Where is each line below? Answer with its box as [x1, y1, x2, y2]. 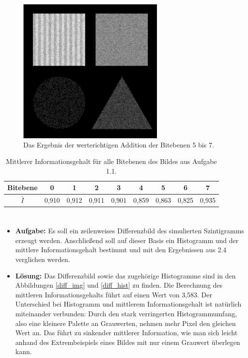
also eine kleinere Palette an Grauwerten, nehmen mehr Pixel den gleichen [15, 318, 236, 328]
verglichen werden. [15, 254, 70, 264]
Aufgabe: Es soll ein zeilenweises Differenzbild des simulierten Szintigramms [15, 226, 244, 236]
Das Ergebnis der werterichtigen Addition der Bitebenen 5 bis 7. [23, 140, 214, 150]
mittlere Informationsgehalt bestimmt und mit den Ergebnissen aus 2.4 [15, 244, 227, 255]
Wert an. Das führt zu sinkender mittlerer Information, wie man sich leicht [15, 327, 238, 338]
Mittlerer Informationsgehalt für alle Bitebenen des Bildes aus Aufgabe [6, 156, 217, 166]
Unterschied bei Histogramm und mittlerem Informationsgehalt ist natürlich [15, 299, 242, 309]
